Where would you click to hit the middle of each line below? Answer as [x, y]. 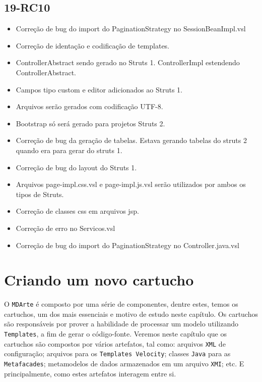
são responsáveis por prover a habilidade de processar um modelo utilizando [121, 324]
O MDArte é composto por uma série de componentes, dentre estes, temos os [121, 304]
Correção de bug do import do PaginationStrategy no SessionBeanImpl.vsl [131, 29]
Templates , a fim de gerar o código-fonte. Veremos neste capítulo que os [115, 334]
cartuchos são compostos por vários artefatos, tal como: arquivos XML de [115, 343]
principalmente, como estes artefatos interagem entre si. [90, 373]
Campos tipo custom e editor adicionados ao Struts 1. [99, 89]
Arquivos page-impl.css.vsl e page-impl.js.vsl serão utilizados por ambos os [131, 184]
